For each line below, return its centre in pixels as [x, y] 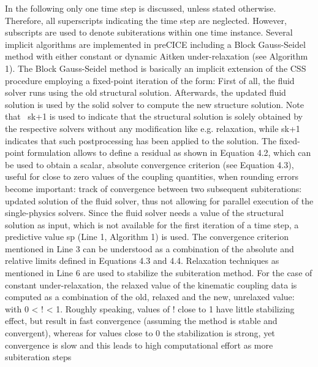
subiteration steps [38, 357]
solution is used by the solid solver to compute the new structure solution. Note [154, 104]
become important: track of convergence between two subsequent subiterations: [153, 188]
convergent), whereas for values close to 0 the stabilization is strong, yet [140, 333]
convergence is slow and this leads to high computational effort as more [139, 345]
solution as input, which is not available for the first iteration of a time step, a [152, 224]
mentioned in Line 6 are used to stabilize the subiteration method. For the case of [159, 273]
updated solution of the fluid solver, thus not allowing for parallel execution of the [159, 200]
